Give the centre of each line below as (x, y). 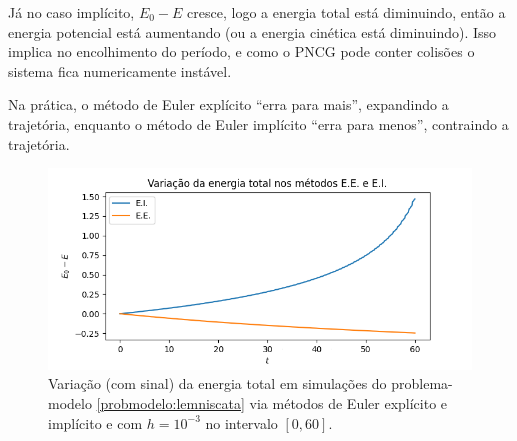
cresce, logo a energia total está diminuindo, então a (346, 12)
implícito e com (95, 422)
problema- (422, 383)
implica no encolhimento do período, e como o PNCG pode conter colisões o (241, 51)
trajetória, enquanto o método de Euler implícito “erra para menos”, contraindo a (258, 123)
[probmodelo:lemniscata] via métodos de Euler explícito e (272, 402)
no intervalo (241, 422)
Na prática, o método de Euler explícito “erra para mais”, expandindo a (228, 104)
